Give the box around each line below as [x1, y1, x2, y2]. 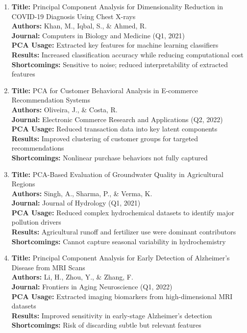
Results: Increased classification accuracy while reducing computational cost [11, 49, 244, 59]
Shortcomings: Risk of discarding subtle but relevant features [11, 320, 201, 330]
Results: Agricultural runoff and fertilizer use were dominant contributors [11, 227, 236, 237]
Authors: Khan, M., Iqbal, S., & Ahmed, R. [11, 21, 147, 31]
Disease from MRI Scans [11, 262, 85, 272]
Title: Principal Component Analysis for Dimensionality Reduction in [11, 1, 223, 11]
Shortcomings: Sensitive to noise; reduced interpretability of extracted [11, 59, 228, 69]
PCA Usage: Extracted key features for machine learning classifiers [11, 40, 219, 50]
